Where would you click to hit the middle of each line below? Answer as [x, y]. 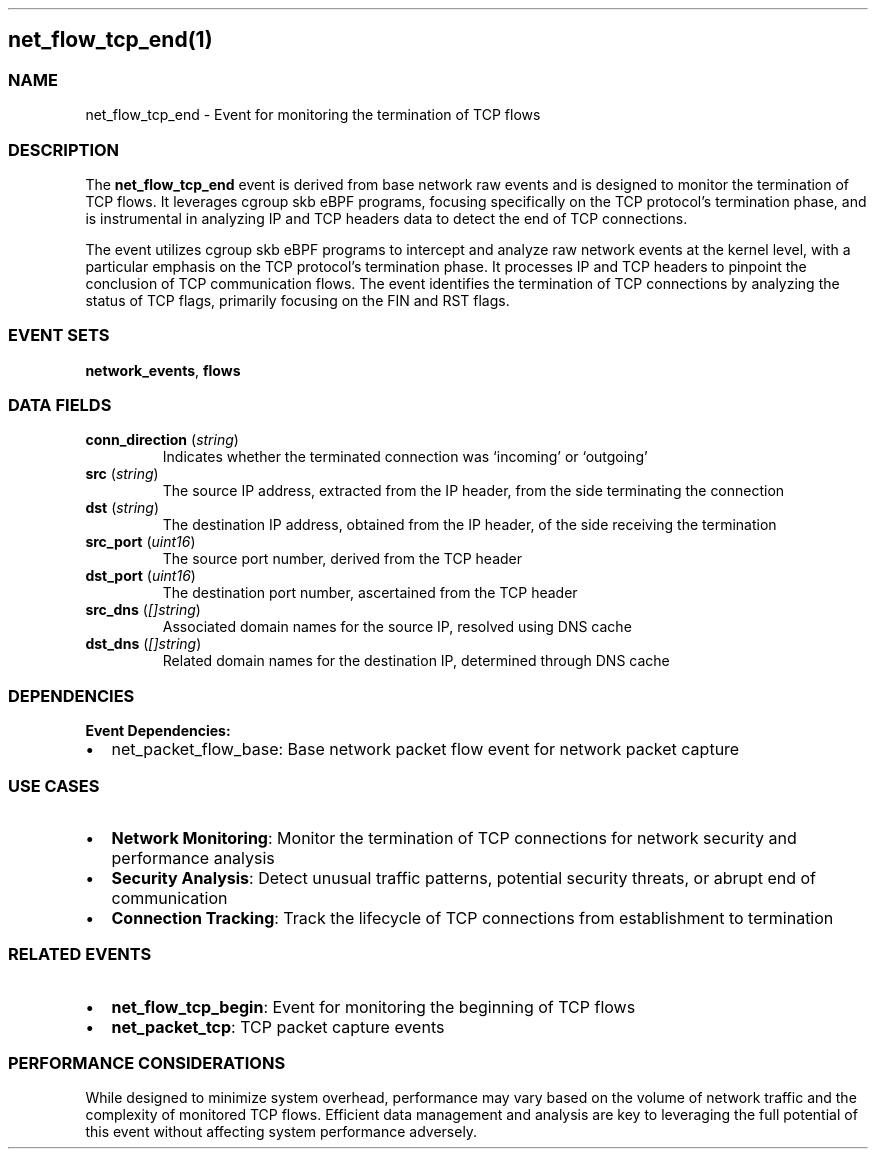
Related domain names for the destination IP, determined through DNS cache [416, 661]
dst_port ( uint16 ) [140, 576]
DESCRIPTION [64, 149]
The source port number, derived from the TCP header [342, 559]
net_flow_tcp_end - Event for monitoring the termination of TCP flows [313, 115]
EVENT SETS [59, 335]
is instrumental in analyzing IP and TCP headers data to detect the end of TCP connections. [386, 218]
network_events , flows [163, 370]
